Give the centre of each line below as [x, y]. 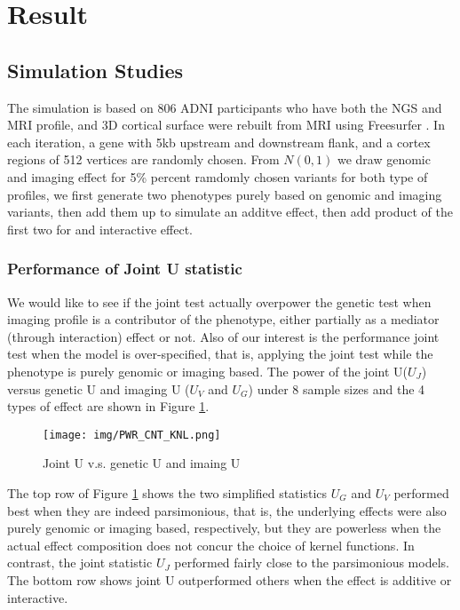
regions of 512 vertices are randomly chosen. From [143, 159]
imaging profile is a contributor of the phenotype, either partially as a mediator [223, 319]
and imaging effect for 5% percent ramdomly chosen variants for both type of [218, 176]
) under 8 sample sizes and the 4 [337, 388]
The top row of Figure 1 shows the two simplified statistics [167, 492]
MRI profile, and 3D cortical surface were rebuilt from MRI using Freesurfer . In [226, 125]
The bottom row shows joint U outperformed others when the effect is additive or [230, 579]
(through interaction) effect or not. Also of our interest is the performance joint [223, 336]
